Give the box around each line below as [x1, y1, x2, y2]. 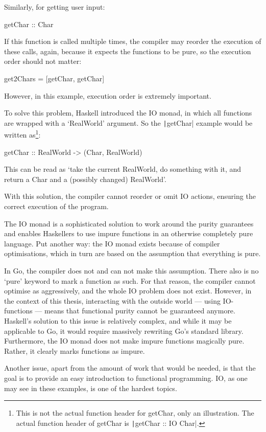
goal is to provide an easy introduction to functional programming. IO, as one [4, 372, 248, 383]
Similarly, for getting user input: [4, 2, 105, 12]
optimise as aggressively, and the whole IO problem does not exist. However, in [4, 285, 252, 296]
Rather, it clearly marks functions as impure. [4, 345, 145, 356]
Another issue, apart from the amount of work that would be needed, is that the [4, 362, 256, 373]
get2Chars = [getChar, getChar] [4, 73, 105, 83]
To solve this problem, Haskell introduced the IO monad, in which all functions [4, 107, 252, 118]
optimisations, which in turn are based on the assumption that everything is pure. [4, 248, 261, 259]
